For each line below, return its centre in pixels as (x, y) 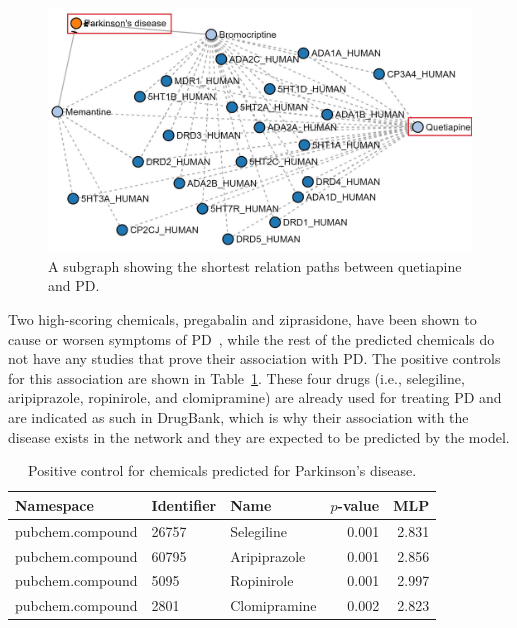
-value (358, 504)
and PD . (74, 285)
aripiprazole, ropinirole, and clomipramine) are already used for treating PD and (255, 397)
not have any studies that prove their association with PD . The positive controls (254, 358)
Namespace (54, 504)
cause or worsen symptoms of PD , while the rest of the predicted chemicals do (251, 338)
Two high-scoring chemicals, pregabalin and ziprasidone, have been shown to (242, 319)
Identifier (184, 504)
